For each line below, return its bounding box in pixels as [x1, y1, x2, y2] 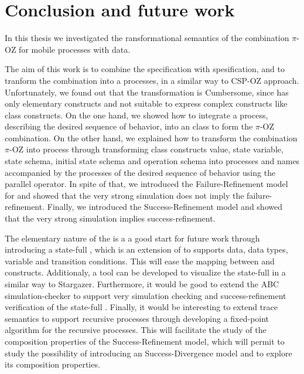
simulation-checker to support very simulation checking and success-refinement [5, 289, 286, 301]
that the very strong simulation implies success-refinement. [5, 212, 216, 225]
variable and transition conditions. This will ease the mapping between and [5, 254, 275, 267]
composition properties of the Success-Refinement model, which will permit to [5, 335, 285, 347]
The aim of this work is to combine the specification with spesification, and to [5, 63, 285, 75]
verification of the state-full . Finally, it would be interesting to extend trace [5, 301, 278, 313]
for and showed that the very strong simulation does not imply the [5, 189, 244, 201]
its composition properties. [5, 358, 100, 370]
